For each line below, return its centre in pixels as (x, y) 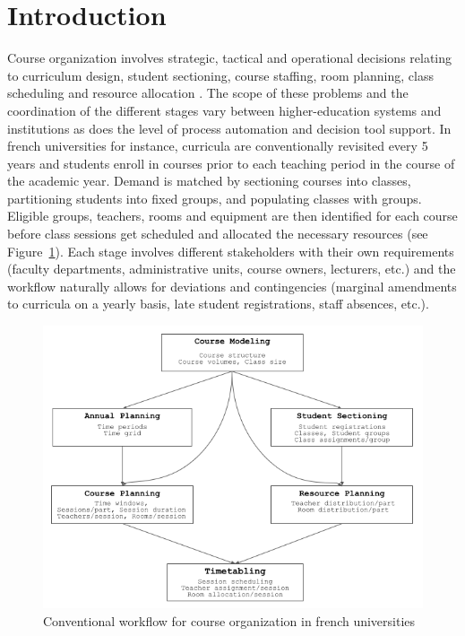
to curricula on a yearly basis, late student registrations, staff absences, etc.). (218, 304)
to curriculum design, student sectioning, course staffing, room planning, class (220, 75)
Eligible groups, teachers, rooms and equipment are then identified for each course (232, 216)
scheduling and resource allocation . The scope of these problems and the (208, 93)
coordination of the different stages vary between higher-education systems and (224, 110)
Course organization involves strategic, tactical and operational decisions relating (230, 58)
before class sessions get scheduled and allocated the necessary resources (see (218, 234)
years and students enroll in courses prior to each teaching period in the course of (231, 163)
